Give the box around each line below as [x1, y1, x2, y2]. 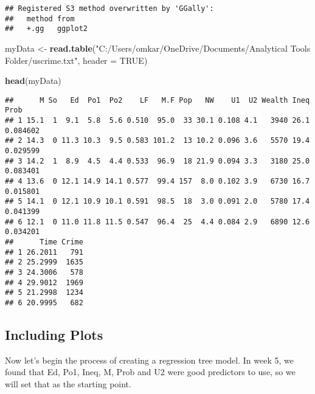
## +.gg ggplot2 [5, 24, 88, 33]
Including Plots [5, 325, 103, 344]
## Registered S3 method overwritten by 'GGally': [5, 4, 214, 13]
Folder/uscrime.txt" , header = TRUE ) [5, 54, 148, 66]
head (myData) [5, 74, 61, 87]
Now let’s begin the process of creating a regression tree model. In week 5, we [5, 353, 294, 366]
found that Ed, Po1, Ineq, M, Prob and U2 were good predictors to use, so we [5, 365, 296, 378]
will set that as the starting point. [5, 377, 131, 390]
